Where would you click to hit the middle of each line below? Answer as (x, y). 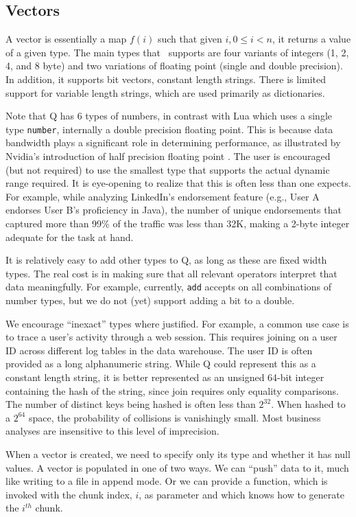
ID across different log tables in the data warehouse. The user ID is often (159, 350)
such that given (190, 39)
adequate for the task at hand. (70, 237)
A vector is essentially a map (66, 39)
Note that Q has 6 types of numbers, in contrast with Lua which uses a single (169, 116)
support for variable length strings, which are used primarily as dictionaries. (165, 92)
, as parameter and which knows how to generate (241, 494)
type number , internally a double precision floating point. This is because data (169, 129)
